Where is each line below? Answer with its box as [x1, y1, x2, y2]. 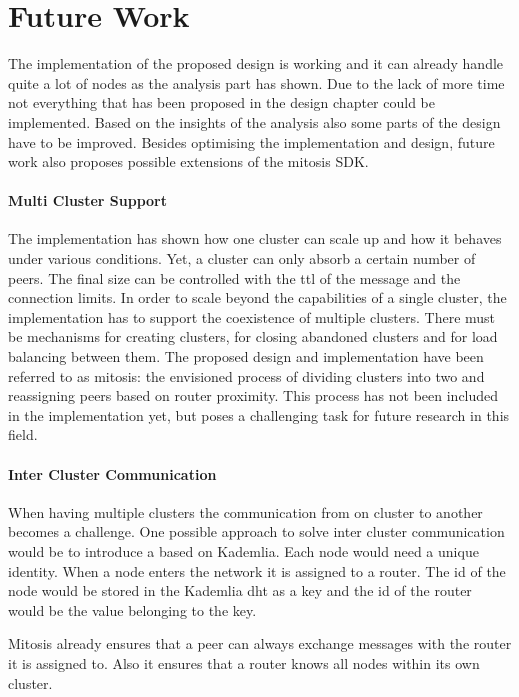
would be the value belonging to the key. [8, 599, 257, 620]
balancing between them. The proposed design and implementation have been [8, 346, 484, 367]
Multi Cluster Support [8, 190, 167, 211]
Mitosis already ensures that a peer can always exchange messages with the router [8, 633, 512, 654]
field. [8, 424, 38, 445]
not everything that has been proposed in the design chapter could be [8, 92, 435, 113]
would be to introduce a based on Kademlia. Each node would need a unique [8, 541, 479, 561]
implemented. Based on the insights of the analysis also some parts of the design [8, 111, 501, 132]
